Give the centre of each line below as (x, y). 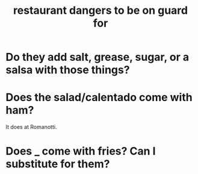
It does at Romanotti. (31, 127)
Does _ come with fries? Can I (81, 151)
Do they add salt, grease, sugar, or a (97, 57)
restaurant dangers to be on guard (101, 11)
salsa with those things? (68, 70)
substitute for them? (58, 164)
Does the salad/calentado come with (99, 98)
